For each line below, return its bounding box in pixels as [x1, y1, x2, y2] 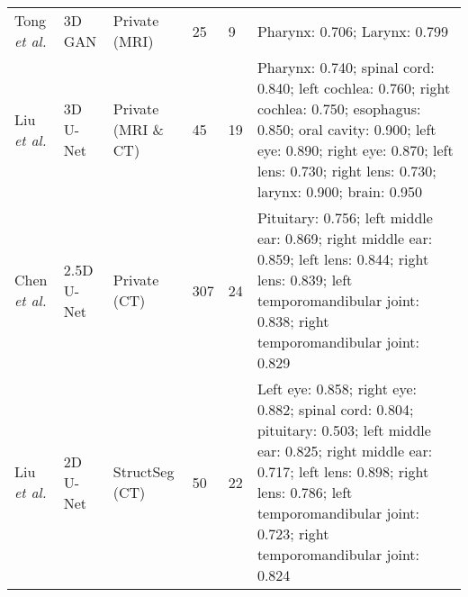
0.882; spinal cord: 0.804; [256, 399, 414, 420]
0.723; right [256, 523, 329, 544]
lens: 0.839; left [256, 269, 353, 290]
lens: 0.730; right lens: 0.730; [256, 160, 436, 181]
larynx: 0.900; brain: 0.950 [256, 181, 423, 202]
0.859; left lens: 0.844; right [256, 249, 429, 269]
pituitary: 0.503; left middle [256, 420, 431, 440]
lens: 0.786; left [256, 482, 353, 502]
